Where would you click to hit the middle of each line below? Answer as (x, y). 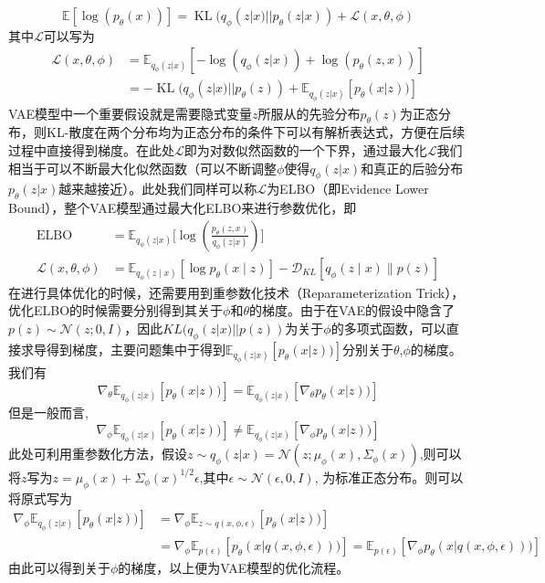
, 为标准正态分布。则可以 (389, 477)
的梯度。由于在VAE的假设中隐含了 (352, 310)
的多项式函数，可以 (388, 329)
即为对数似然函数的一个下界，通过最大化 (305, 149)
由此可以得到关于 (59, 568)
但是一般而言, (48, 412)
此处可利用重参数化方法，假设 (98, 454)
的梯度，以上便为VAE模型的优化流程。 (234, 568)
